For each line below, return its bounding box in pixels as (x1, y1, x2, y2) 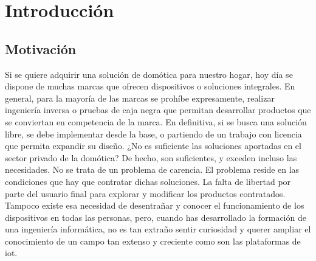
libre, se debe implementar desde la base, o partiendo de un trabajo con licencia (5, 127, 302, 140)
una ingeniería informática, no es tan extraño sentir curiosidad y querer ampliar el (5, 223, 311, 235)
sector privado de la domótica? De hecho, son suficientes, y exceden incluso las (5, 151, 297, 164)
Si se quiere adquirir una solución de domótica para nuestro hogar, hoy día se (5, 68, 293, 80)
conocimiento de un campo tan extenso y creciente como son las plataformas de (5, 234, 301, 247)
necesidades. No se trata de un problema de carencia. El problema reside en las (5, 163, 300, 176)
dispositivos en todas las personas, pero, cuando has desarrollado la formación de (5, 211, 306, 223)
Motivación (5, 39, 77, 58)
